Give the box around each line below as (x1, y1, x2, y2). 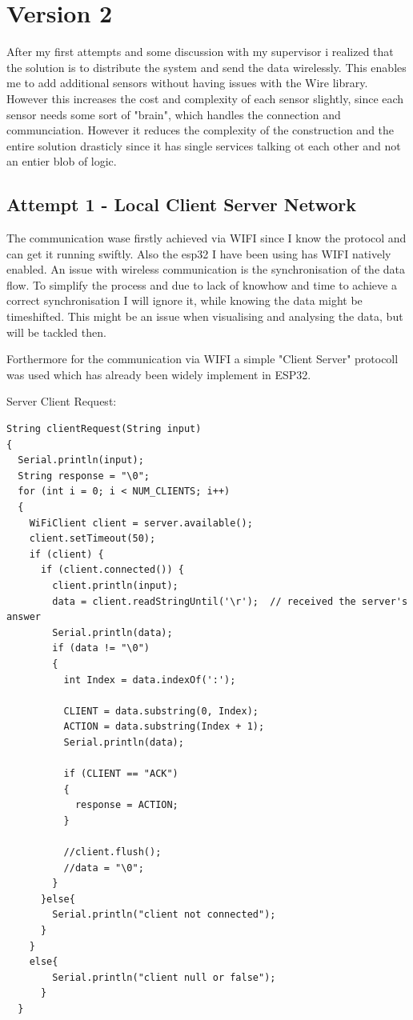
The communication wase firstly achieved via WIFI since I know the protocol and (6, 230, 407, 246)
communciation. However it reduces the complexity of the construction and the (6, 122, 395, 138)
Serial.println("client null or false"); (52, 971, 276, 983)
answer (6, 611, 41, 623)
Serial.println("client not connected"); (52, 909, 276, 921)
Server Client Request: (6, 393, 117, 410)
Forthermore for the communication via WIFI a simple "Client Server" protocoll (6, 350, 399, 367)
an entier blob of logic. (6, 153, 117, 170)
